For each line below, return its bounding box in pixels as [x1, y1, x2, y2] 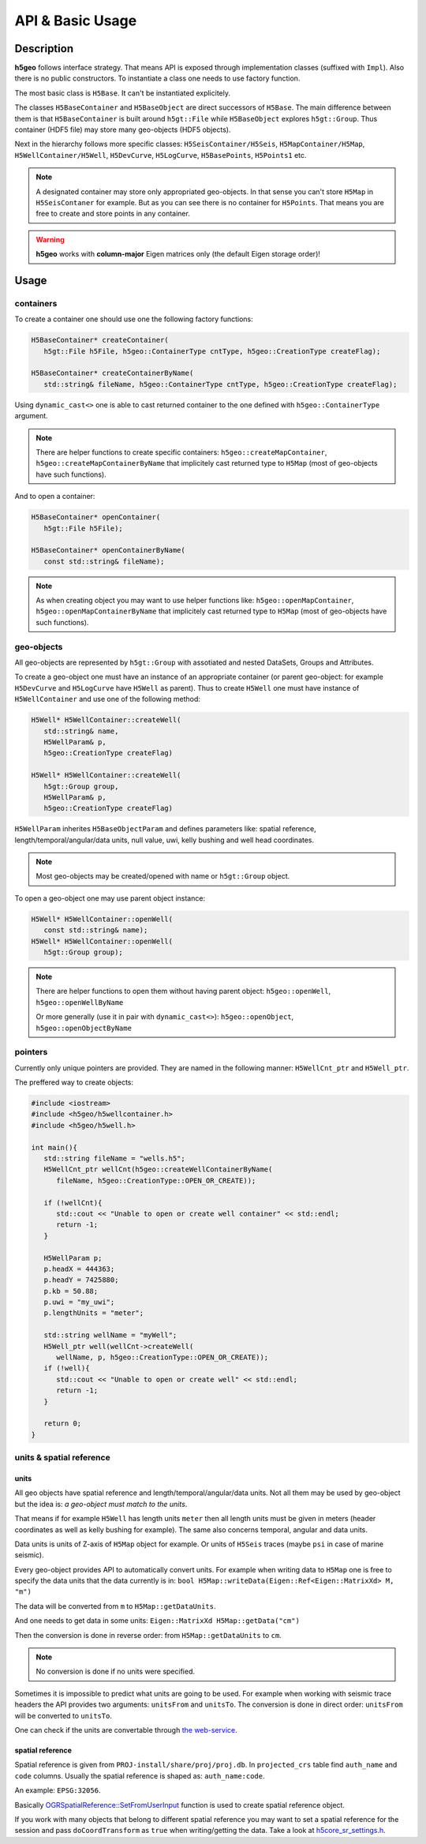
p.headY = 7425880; [43, 1276, 119, 1284]
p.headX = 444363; [43, 1264, 115, 1273]
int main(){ [31, 1143, 78, 1152]
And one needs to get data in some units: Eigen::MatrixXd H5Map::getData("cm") [14, 1616, 300, 1625]
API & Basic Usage [14, 12, 137, 29]
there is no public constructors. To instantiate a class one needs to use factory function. [14, 73, 301, 83]
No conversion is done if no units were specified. [35, 1666, 195, 1677]
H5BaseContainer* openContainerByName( [31, 545, 185, 555]
